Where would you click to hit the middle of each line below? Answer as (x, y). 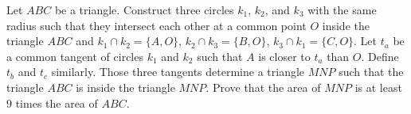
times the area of (57, 103)
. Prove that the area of (263, 87)
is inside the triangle (125, 87)
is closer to (284, 56)
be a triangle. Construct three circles (144, 9)
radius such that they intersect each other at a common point (157, 25)
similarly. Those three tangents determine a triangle (178, 72)
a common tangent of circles (75, 56)
